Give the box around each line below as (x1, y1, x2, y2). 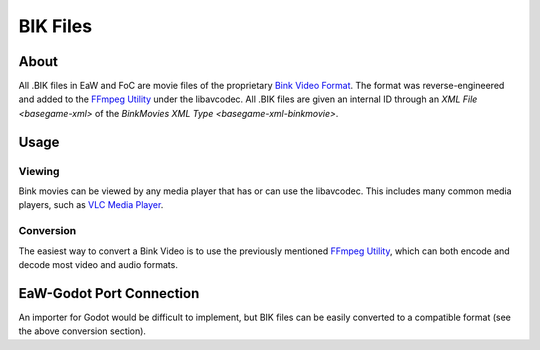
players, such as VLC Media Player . (18, 199, 164, 211)
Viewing (18, 164, 60, 178)
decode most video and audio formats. (18, 258, 179, 270)
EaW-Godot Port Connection (18, 285, 200, 302)
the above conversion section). (18, 325, 147, 337)
